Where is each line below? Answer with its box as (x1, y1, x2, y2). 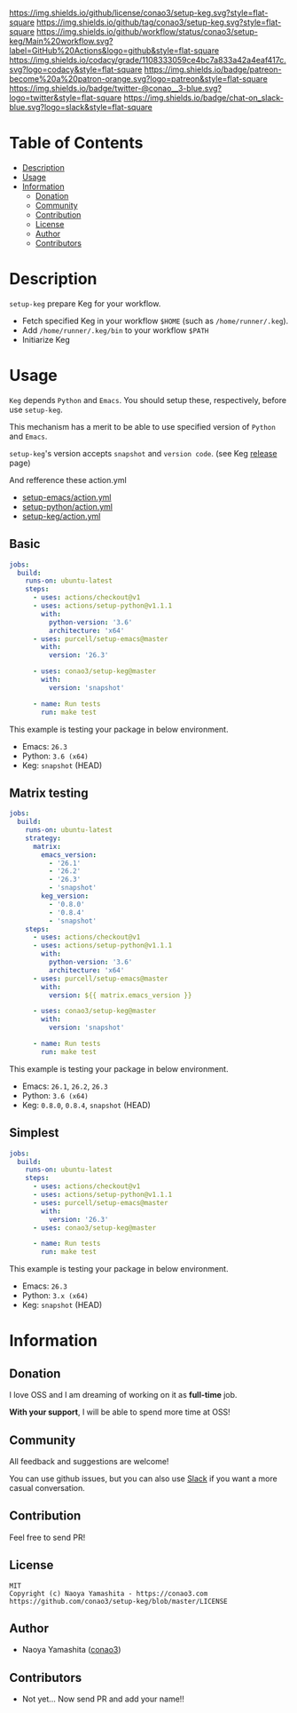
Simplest (9, 1125, 59, 1140)
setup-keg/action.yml (21, 511, 101, 521)
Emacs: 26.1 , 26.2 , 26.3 (21, 1081, 108, 1091)
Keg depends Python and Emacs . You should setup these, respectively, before (9, 394, 286, 405)
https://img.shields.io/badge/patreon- (144, 64, 282, 75)
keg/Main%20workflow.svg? (9, 36, 113, 46)
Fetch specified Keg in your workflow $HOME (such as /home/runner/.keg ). (21, 315, 289, 326)
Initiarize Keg (21, 334, 71, 345)
